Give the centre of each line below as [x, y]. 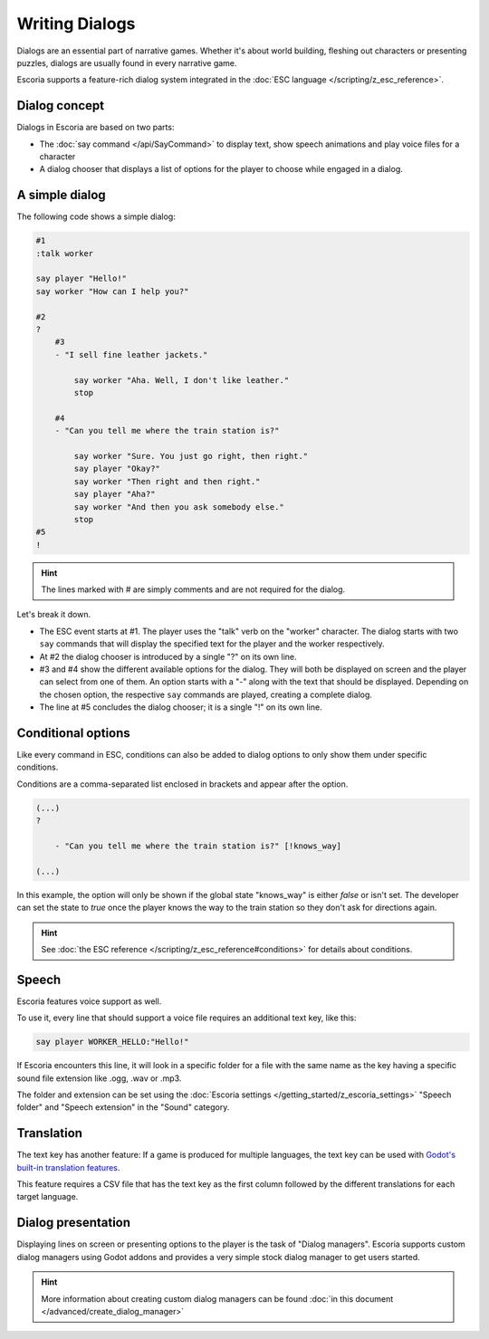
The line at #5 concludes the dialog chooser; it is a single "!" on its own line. [181, 707]
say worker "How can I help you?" [112, 291]
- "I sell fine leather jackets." [131, 354]
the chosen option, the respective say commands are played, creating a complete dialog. [206, 694]
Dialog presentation [74, 1223]
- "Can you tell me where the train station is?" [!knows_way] [198, 846]
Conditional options [73, 733]
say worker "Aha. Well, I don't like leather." [182, 380]
